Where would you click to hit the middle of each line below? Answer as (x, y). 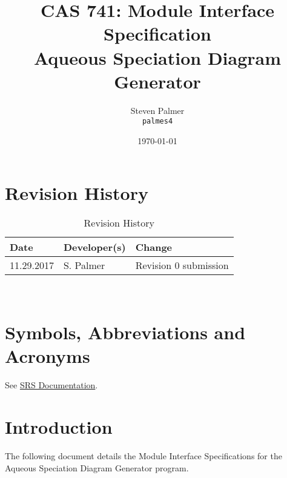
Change (154, 247)
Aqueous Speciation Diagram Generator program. (97, 467)
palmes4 (157, 121)
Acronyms (48, 356)
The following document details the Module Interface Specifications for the (143, 456)
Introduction (59, 427)
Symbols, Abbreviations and (125, 332)
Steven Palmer (157, 110)
